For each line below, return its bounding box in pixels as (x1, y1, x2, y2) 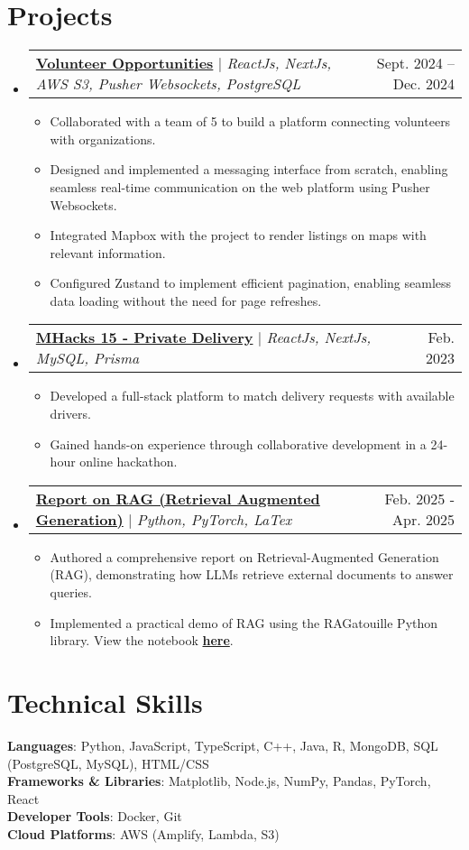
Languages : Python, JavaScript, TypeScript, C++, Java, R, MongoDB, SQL (7, 735, 438, 754)
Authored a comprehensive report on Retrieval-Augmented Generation (50, 547, 439, 566)
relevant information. (50, 243, 166, 262)
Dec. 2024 (392, 73, 455, 95)
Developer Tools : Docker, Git (7, 807, 182, 826)
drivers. (50, 404, 91, 423)
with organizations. (50, 129, 156, 148)
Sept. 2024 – (376, 52, 455, 74)
